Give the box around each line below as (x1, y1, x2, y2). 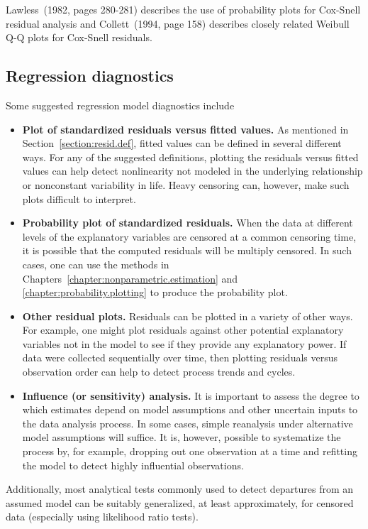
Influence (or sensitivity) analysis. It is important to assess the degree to (22, 388, 359, 403)
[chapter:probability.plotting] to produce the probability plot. (22, 285, 288, 300)
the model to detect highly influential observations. (22, 457, 244, 472)
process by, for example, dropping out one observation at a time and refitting (22, 444, 357, 459)
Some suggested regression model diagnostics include (6, 97, 235, 112)
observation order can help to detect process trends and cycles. (22, 364, 296, 379)
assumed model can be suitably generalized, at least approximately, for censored (6, 495, 354, 510)
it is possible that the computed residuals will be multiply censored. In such (22, 243, 352, 258)
